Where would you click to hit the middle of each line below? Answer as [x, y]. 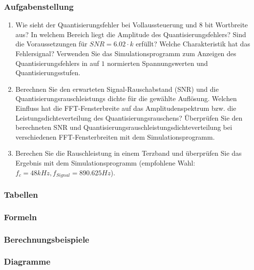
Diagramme [27, 261]
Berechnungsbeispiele [47, 239]
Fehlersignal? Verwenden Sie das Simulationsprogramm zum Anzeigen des [126, 53]
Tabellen [21, 194]
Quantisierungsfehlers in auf [57, 63]
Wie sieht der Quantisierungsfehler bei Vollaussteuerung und [106, 25]
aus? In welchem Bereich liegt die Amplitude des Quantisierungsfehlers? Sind [131, 34]
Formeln [21, 217]
